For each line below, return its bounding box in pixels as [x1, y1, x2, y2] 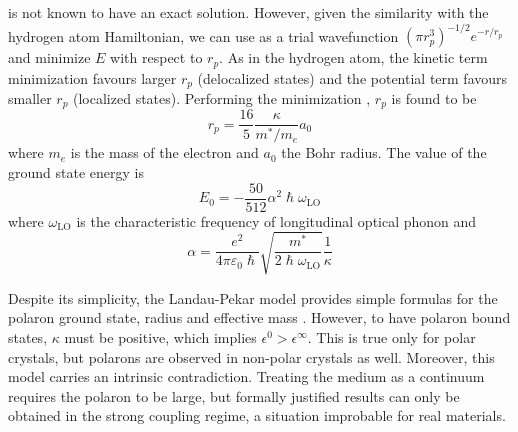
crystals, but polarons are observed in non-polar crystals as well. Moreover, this [8, 346, 495, 367]
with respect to [110, 47, 203, 68]
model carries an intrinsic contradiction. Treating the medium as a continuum [8, 366, 485, 387]
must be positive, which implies [64, 326, 257, 347]
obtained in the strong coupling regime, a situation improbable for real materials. [8, 405, 506, 426]
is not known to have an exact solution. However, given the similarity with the [8, 2, 489, 22]
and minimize [8, 47, 91, 68]
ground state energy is [8, 161, 144, 182]
